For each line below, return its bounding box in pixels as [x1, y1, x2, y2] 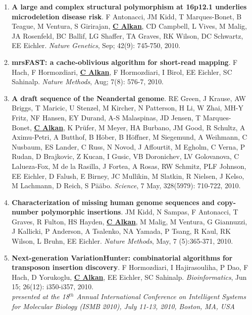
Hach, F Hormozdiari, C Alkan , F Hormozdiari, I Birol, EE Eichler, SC [11, 66, 232, 77]
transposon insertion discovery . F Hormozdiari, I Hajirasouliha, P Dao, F [11, 262, 249, 272]
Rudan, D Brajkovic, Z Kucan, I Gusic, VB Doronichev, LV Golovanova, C [11, 151, 239, 161]
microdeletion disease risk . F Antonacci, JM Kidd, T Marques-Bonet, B [11, 11, 242, 21]
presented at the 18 [11, 291, 69, 302]
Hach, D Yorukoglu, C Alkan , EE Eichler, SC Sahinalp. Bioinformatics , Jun [11, 271, 247, 282]
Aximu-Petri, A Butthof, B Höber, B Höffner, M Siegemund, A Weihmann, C [11, 132, 248, 142]
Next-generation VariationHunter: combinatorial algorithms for [11, 252, 233, 262]
